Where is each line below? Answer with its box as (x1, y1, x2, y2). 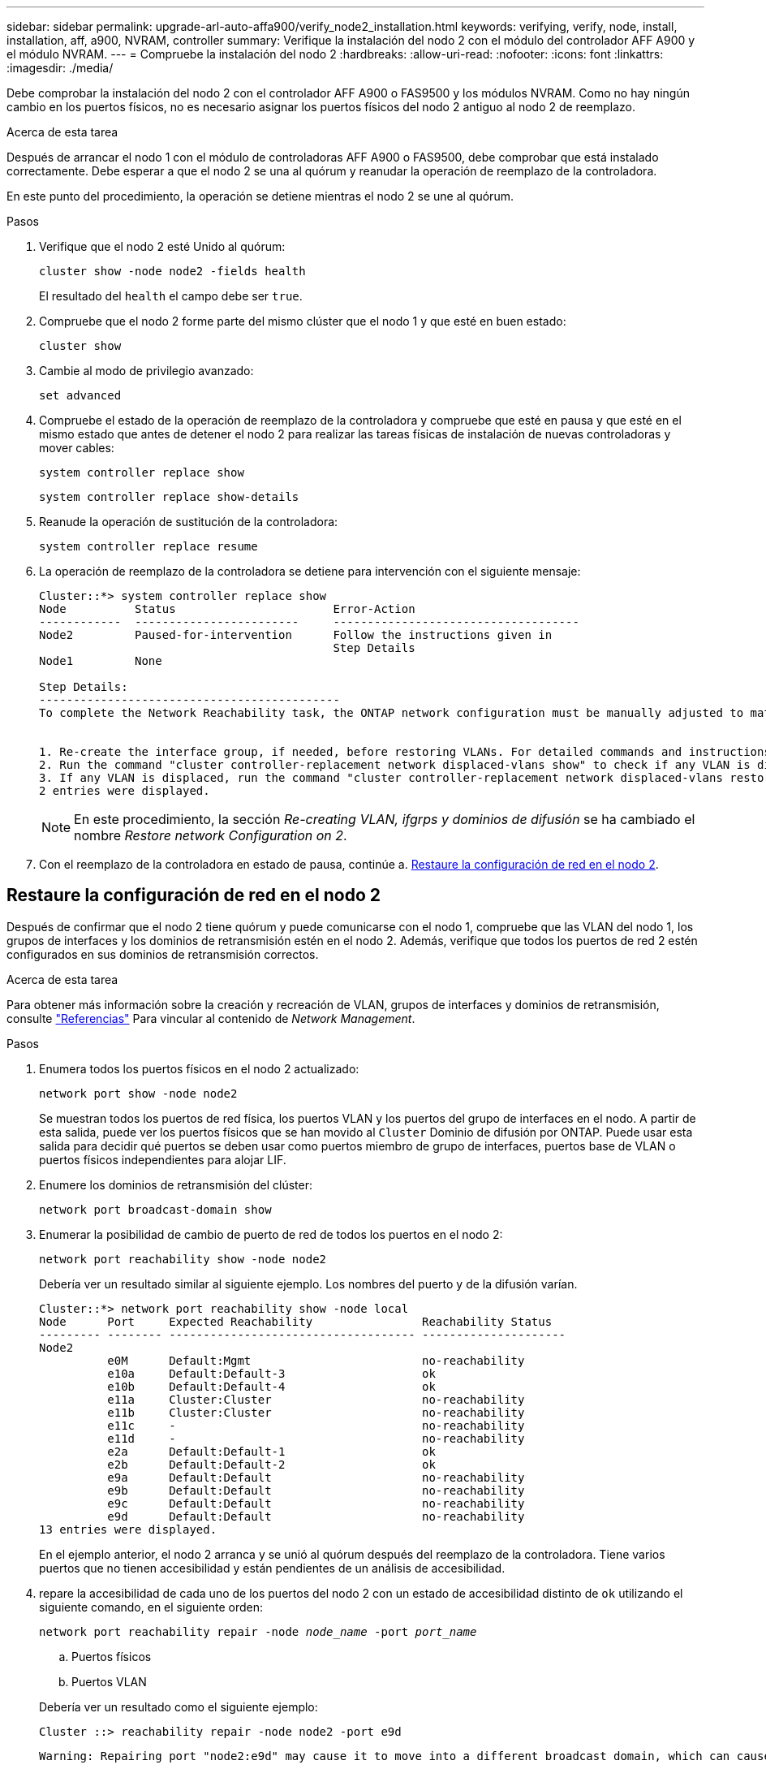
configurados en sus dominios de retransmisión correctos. (6, 947, 319, 961)
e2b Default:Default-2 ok (107, 1457, 436, 1471)
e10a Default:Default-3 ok (107, 1366, 436, 1380)
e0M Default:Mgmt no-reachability (107, 1353, 525, 1367)
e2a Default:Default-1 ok (107, 1444, 436, 1458)
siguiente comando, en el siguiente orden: (39, 1599, 264, 1614)
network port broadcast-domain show (39, 1202, 272, 1216)
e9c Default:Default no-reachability (107, 1496, 525, 1510)
